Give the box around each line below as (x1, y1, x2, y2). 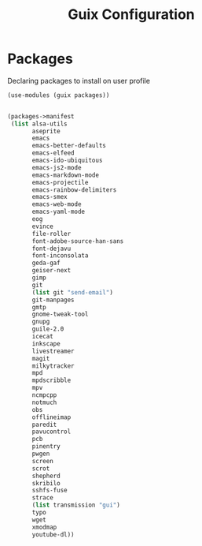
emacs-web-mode (31, 200, 82, 208)
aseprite (31, 127, 61, 135)
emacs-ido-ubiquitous (31, 156, 103, 165)
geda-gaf (31, 259, 61, 267)
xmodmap (31, 523, 57, 531)
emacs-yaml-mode (31, 208, 86, 216)
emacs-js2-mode (31, 163, 82, 171)
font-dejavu (31, 245, 72, 252)
